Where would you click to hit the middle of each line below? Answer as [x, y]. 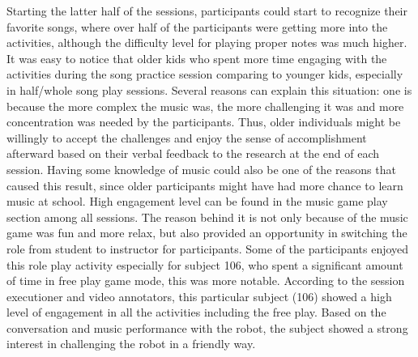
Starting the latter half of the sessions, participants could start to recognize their [207, 11]
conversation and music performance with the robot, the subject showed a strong [207, 327]
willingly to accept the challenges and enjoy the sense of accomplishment [187, 137]
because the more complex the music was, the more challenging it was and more [205, 106]
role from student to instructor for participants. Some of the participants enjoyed [208, 248]
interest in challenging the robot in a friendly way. [131, 344]
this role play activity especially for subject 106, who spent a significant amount [205, 264]
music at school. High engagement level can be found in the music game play [197, 201]
